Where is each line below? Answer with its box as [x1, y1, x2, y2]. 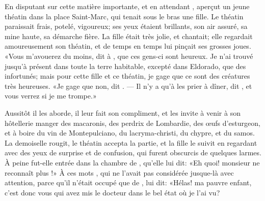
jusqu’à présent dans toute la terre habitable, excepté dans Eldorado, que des [5, 60, 246, 71]
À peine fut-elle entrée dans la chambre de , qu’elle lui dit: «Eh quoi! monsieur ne [5, 157, 260, 167]
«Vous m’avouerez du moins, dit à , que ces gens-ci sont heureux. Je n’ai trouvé [5, 50, 253, 61]
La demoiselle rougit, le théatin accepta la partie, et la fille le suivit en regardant [5, 137, 257, 148]
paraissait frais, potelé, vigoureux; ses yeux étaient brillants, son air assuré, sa [5, 21, 248, 31]
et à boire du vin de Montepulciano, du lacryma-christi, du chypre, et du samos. [5, 127, 255, 138]
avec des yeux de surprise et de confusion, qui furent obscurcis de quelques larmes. [5, 147, 261, 158]
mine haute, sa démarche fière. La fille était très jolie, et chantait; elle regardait [5, 30, 253, 41]
